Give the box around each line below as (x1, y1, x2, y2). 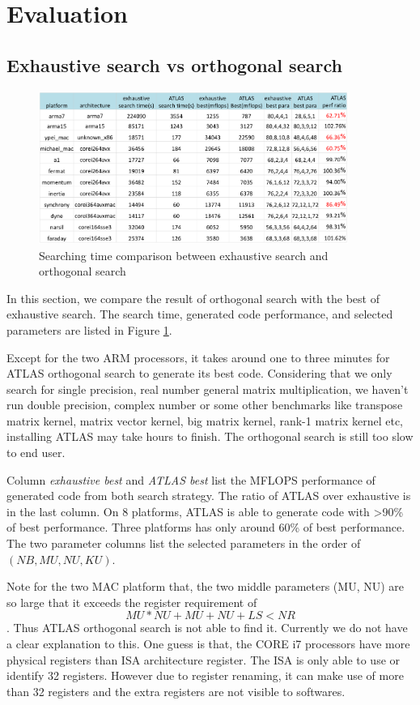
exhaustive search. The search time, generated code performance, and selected (6, 305, 393, 323)
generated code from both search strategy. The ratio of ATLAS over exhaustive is (6, 487, 411, 504)
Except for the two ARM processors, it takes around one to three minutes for (6, 348, 390, 365)
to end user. (6, 444, 66, 461)
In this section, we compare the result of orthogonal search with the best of (6, 289, 380, 306)
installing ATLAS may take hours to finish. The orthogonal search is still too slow (6, 428, 414, 445)
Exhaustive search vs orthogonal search (6, 52, 342, 77)
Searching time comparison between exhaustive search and (39, 246, 329, 263)
